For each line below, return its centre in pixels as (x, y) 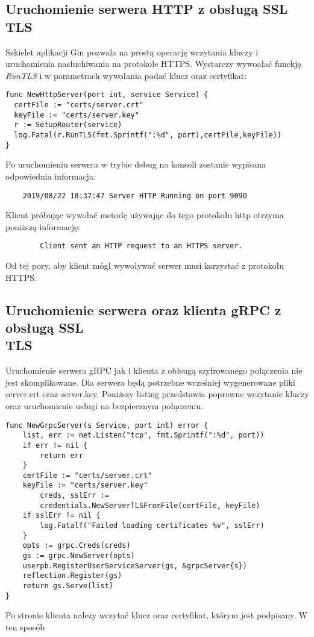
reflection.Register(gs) (72, 576)
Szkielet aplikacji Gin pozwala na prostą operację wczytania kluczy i (132, 52)
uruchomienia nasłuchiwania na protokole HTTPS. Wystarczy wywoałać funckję (153, 64)
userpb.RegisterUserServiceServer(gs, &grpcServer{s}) (135, 566)
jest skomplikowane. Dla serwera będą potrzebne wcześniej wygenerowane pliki (150, 382)
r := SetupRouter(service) (68, 125)
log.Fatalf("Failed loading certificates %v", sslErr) (152, 526)
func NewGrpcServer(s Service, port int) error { (107, 425)
